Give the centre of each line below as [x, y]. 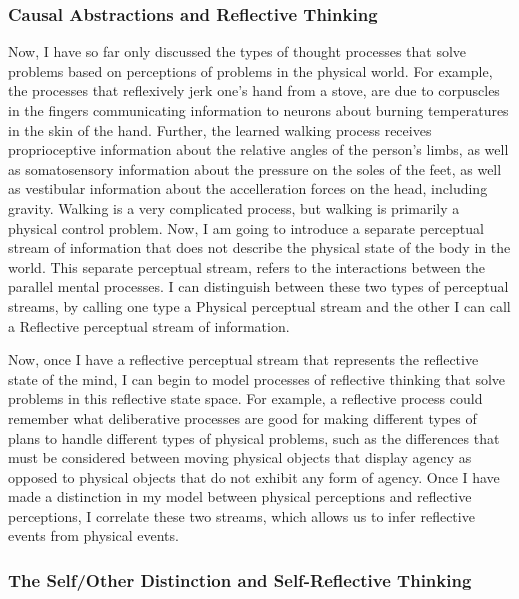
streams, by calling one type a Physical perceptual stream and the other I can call [259, 305]
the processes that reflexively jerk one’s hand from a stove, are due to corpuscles [254, 90]
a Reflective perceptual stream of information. [149, 325]
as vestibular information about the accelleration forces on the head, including [248, 188]
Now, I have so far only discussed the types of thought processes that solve [237, 51]
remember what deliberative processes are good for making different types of [242, 417]
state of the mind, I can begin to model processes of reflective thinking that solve [257, 378]
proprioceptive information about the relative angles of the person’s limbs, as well [258, 149]
